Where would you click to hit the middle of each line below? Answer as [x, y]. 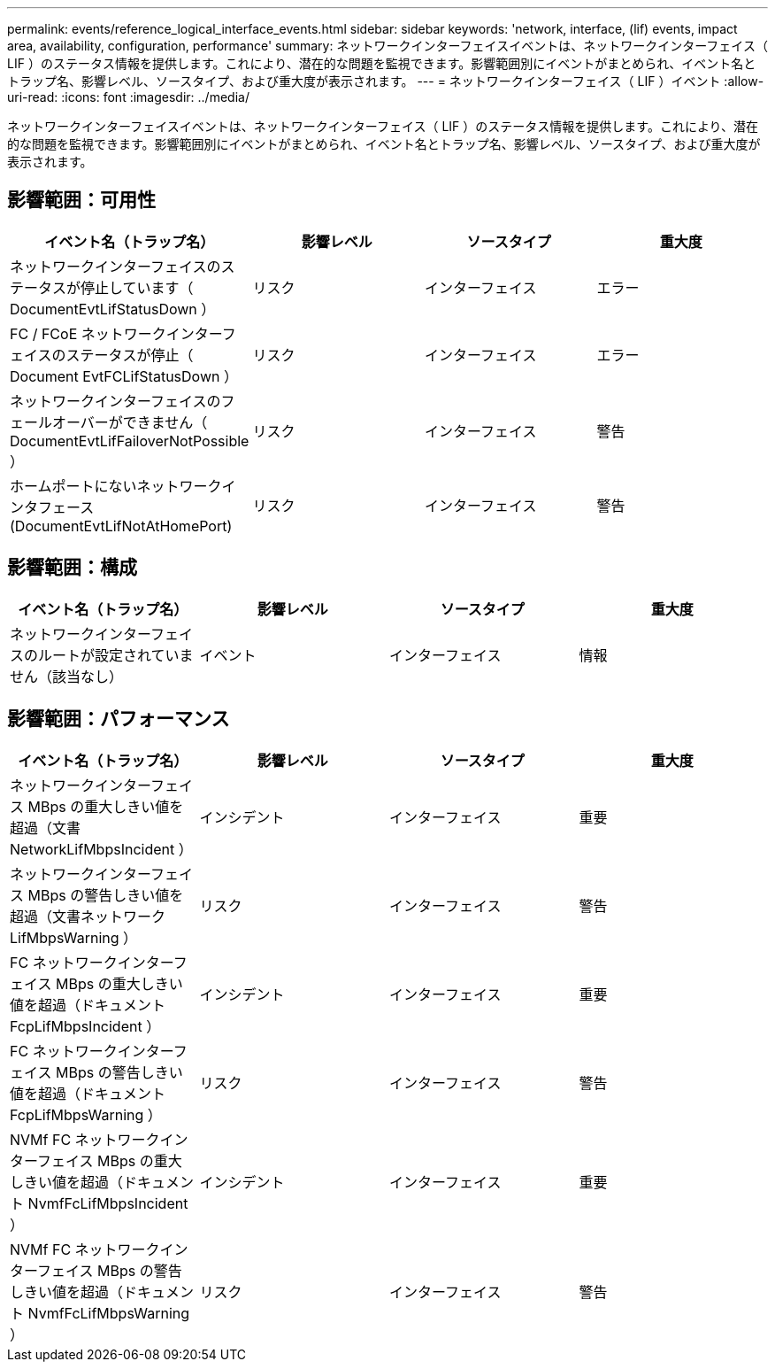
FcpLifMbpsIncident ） [85, 1026]
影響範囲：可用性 [81, 200]
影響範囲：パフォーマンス [119, 719]
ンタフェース [52, 507]
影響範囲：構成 [72, 568]
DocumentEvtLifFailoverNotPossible [130, 441]
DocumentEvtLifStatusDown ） [113, 309]
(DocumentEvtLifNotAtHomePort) [121, 526]
